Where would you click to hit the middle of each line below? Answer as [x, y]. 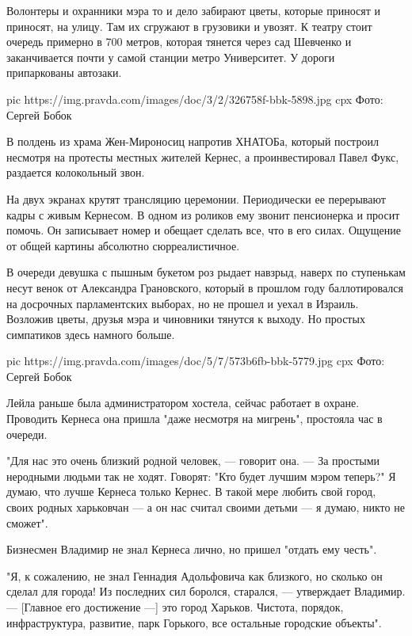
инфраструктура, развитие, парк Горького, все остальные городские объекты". [194, 622]
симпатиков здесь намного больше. [91, 334]
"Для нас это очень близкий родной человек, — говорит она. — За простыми [193, 461]
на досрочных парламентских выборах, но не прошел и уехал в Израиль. [183, 303]
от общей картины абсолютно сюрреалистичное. [123, 245]
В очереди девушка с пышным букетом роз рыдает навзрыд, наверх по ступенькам [206, 272]
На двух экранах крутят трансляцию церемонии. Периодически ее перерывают [196, 198]
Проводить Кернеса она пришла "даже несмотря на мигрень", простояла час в [195, 419]
